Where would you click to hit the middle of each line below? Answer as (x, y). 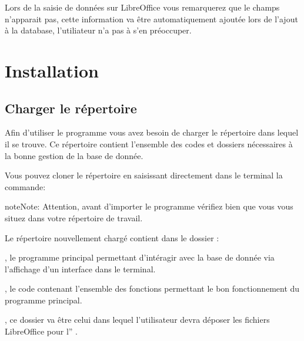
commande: (25, 186)
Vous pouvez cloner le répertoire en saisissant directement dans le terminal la (144, 175)
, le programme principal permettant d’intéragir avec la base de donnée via (140, 257)
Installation (52, 70)
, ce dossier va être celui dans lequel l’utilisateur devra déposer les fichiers (137, 320)
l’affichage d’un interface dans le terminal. (80, 269)
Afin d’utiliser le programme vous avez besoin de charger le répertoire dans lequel (152, 132)
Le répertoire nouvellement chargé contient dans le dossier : (112, 237)
